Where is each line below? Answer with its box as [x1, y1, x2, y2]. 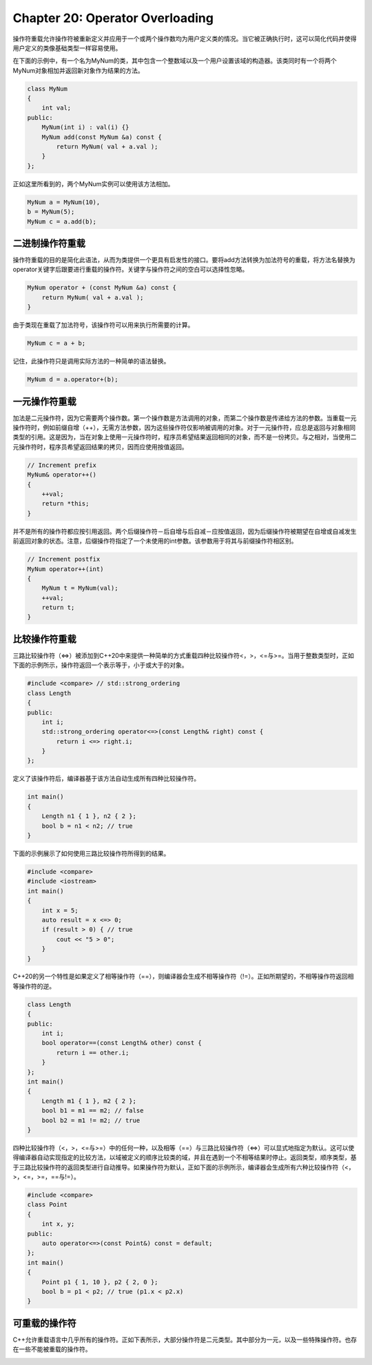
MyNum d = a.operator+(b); [27, 376, 118, 383]
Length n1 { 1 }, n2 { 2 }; [41, 813, 137, 820]
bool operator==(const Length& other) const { [41, 1039, 203, 1047]
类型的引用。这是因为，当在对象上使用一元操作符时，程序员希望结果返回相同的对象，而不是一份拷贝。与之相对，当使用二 [12, 433, 357, 441]
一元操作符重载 [12, 395, 76, 407]
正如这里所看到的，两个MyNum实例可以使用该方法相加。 [12, 179, 174, 188]
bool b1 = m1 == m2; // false [41, 1107, 144, 1115]
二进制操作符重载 [12, 237, 85, 249]
